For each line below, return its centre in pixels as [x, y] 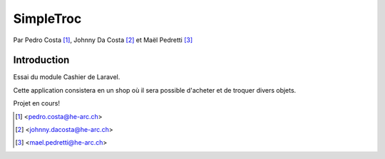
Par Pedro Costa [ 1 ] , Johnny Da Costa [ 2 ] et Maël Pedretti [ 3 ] [103, 40]
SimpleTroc [47, 19]
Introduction [41, 60]
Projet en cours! [37, 103]
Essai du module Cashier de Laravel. [67, 77]
